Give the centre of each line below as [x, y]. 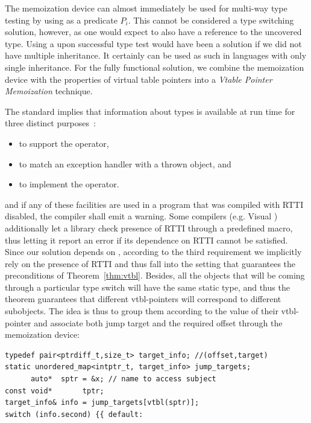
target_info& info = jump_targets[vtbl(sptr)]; [102, 403]
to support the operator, [64, 143]
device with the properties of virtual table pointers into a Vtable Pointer [139, 79]
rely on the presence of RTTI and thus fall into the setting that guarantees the [150, 263]
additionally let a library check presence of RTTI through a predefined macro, [149, 228]
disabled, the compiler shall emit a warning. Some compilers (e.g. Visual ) [141, 216]
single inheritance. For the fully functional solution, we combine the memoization [155, 67]
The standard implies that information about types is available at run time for [150, 111]
